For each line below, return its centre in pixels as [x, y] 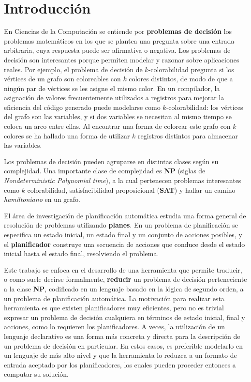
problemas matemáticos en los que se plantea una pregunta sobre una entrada [119, 40]
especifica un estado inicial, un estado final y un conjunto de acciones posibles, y [123, 234]
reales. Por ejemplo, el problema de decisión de [73, 69]
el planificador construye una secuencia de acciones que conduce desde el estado [125, 244]
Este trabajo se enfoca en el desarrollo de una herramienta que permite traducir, [123, 269]
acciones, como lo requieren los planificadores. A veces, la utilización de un [114, 327]
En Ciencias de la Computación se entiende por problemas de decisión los [118, 31]
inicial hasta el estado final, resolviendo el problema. [81, 253]
